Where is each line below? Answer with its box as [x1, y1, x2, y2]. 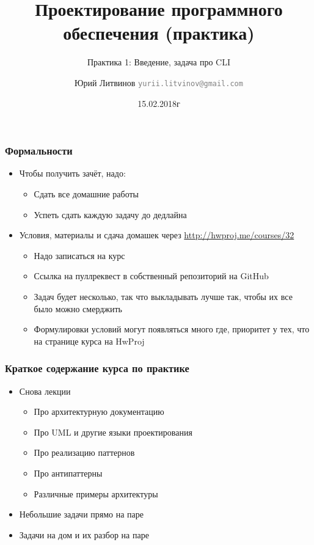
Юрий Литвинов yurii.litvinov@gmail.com [75, 76, 243, 89]
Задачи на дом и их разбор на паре [19, 528, 149, 541]
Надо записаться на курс [34, 249, 125, 262]
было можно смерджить [34, 302, 123, 315]
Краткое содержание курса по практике [5, 360, 189, 376]
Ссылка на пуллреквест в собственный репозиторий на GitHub [34, 269, 269, 282]
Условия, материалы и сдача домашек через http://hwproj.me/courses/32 [19, 229, 294, 241]
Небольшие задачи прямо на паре [19, 508, 144, 521]
